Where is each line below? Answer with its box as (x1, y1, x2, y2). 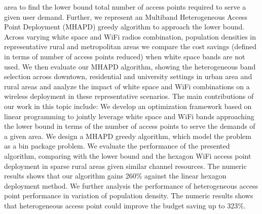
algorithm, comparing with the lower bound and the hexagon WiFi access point (4, 150, 251, 161)
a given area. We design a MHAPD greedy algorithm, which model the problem (4, 130, 251, 141)
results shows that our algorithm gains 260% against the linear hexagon (4, 170, 227, 181)
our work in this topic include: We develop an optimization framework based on (4, 100, 252, 111)
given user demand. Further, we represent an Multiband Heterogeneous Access (4, 11, 247, 22)
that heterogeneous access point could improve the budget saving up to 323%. (4, 200, 246, 210)
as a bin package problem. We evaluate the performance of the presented (4, 140, 230, 151)
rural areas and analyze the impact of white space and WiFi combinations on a (4, 81, 250, 91)
